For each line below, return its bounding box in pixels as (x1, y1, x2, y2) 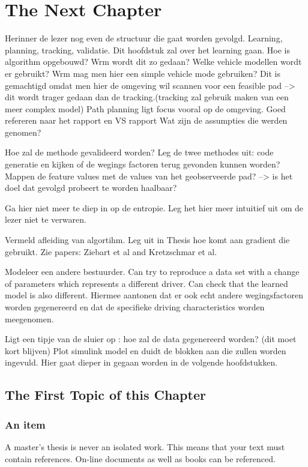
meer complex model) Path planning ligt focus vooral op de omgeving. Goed (5, 102, 286, 115)
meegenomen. (5, 312, 54, 325)
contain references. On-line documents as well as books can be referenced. (5, 452, 276, 465)
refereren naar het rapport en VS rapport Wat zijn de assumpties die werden (5, 114, 288, 127)
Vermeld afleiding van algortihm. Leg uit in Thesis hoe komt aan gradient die (5, 233, 290, 246)
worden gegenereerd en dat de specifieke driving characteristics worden (5, 301, 265, 313)
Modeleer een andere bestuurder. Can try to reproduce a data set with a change (5, 265, 300, 278)
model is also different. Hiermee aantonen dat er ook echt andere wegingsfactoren (5, 289, 303, 301)
